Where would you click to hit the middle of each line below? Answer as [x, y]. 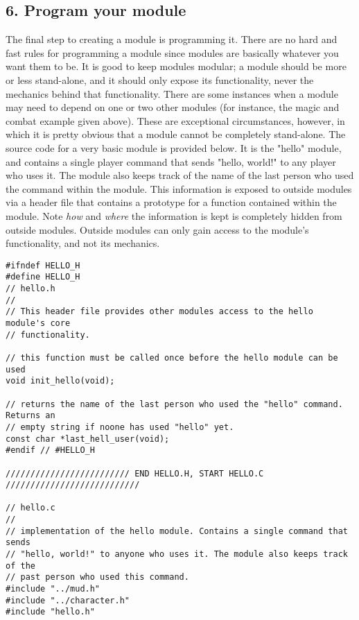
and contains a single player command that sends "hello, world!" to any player [171, 161]
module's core [38, 323]
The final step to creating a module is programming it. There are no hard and [172, 39]
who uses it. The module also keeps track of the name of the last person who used [180, 175]
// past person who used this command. [97, 577]
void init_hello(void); [60, 381]
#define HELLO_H [43, 277]
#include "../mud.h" [53, 589]
